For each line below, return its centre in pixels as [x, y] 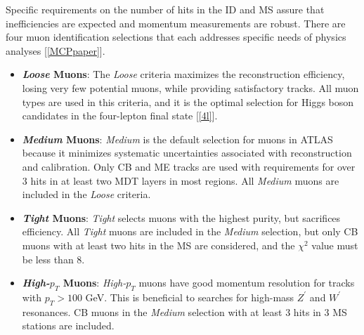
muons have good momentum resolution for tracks [247, 283]
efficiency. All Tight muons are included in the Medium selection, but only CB [190, 231]
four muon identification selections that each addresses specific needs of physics [176, 37]
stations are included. [68, 326]
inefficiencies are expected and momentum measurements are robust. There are [176, 23]
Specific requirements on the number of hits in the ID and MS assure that [165, 9]
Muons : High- [95, 283]
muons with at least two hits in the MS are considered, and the [158, 245]
